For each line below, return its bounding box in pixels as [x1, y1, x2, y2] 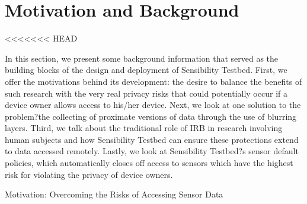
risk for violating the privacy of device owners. [5, 168, 173, 180]
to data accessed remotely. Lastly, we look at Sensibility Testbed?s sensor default [5, 145, 299, 157]
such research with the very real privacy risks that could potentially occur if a [5, 87, 287, 99]
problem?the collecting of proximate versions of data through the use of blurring [5, 110, 297, 122]
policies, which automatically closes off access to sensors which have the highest [5, 157, 293, 169]
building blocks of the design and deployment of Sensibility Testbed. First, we [5, 63, 287, 76]
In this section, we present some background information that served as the [5, 52, 279, 64]
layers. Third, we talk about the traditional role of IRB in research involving [5, 122, 283, 134]
